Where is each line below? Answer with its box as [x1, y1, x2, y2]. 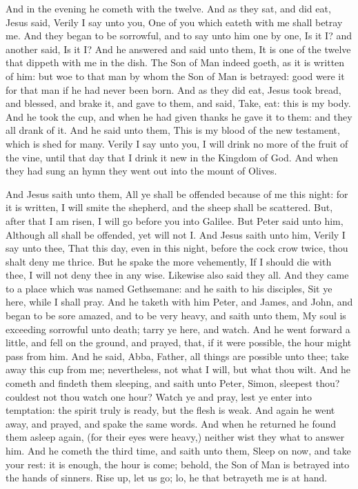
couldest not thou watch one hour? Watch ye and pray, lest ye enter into [6, 389, 312, 403]
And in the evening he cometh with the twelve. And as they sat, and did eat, [6, 1, 331, 15]
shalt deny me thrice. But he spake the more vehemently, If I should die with [6, 254, 332, 268]
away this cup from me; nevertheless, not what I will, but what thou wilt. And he [6, 362, 351, 377]
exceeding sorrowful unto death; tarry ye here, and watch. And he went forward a [6, 321, 350, 336]
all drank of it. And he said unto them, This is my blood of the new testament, [6, 123, 340, 137]
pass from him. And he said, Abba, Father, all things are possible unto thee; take [6, 348, 349, 363]
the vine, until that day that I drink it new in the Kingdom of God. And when [6, 150, 339, 164]
